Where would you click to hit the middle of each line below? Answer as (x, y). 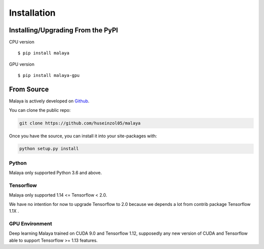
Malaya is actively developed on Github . (49, 101)
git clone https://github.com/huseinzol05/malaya (80, 123)
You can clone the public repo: (40, 110)
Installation (32, 13)
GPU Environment (31, 224)
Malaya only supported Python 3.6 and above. (55, 173)
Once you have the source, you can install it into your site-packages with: (83, 136)
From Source (29, 89)
